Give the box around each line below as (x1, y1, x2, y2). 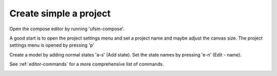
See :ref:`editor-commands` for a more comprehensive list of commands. (9, 61, 164, 67)
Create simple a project (9, 8, 111, 19)
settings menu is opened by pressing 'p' (9, 42, 94, 48)
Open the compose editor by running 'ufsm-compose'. (9, 26, 125, 32)
